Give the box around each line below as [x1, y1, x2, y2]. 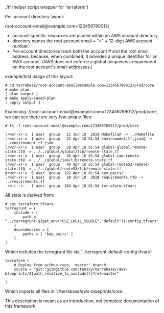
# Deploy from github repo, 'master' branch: [14, 262, 109, 267]
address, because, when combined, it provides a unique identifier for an [12, 53, 158, 59]
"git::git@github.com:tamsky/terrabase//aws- [33, 267, 128, 272]
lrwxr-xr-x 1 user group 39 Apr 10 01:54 [5, 145, 99, 150]
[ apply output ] [5, 100, 41, 105]
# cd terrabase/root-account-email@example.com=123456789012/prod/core [5, 83, 154, 88]
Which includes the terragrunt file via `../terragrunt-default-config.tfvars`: [5, 249, 153, 255]
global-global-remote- [101, 145, 148, 150]
